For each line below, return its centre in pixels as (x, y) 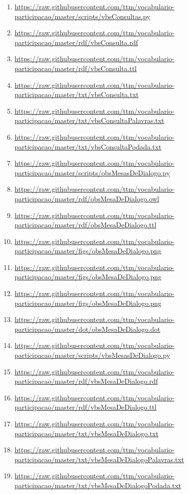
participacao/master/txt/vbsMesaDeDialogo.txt (86, 433)
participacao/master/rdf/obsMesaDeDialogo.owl (87, 198)
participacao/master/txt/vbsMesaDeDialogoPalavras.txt (99, 459)
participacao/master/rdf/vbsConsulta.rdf (76, 42)
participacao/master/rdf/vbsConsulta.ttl (76, 68)
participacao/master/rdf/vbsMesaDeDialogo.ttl (85, 407)
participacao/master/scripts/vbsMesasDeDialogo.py (92, 355)
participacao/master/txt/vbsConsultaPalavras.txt (89, 120)
